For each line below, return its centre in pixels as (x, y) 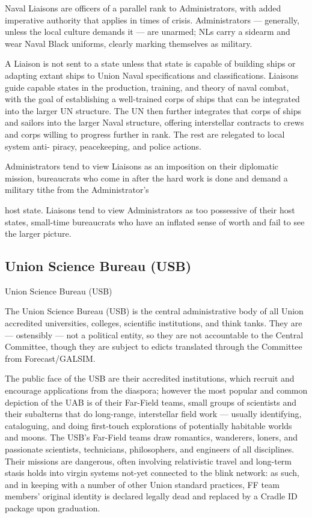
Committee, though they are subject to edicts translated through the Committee (154, 346)
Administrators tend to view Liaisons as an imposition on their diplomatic (142, 166)
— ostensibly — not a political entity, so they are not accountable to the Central (154, 334)
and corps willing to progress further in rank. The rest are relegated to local (145, 134)
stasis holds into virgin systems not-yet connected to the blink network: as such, (152, 473)
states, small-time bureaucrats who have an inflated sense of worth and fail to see (155, 221)
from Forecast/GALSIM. (50, 358)
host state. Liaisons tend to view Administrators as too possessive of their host (150, 209)
